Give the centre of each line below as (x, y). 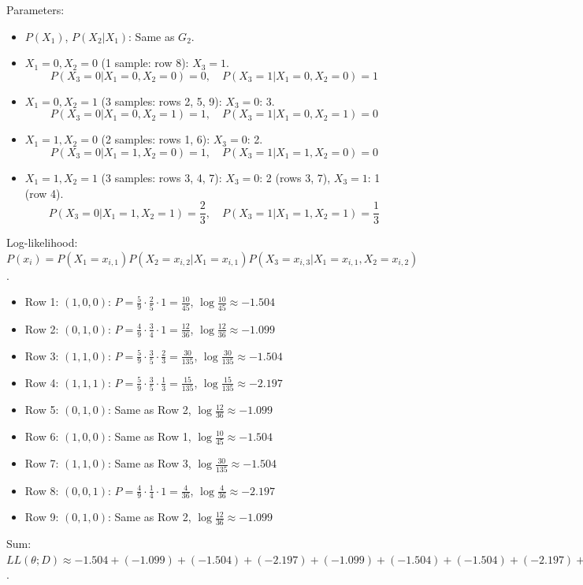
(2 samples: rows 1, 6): (156, 139)
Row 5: (42, 410)
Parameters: (35, 9)
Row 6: (42, 436)
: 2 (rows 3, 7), (295, 177)
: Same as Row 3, (149, 463)
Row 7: (42, 463)
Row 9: (42, 517)
